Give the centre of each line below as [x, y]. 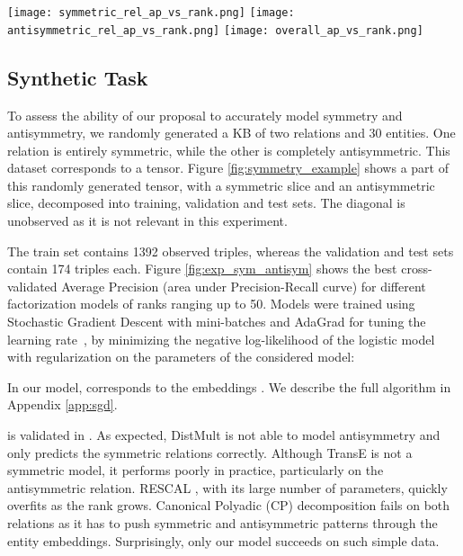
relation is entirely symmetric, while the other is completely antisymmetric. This [229, 150]
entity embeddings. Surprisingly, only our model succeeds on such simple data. [223, 540]
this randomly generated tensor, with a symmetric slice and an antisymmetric [221, 185]
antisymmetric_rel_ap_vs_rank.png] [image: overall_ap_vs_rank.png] [215, 30]
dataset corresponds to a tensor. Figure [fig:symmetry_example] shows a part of [228, 168]
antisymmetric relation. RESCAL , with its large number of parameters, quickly [227, 487]
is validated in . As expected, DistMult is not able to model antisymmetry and [224, 435]
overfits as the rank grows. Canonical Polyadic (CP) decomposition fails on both [229, 505]
